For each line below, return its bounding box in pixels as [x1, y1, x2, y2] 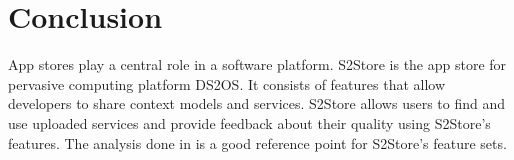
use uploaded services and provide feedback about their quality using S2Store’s [8, 112, 491, 133]
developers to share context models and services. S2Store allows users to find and [8, 93, 505, 114]
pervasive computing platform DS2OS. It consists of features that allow [8, 73, 446, 94]
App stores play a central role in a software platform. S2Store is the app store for [8, 54, 507, 75]
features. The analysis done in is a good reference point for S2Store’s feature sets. [8, 132, 507, 153]
